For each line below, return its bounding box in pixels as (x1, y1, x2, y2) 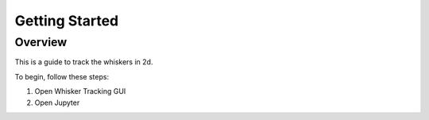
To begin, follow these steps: (14, 72, 110, 81)
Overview (14, 35, 68, 49)
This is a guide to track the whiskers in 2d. (14, 57, 153, 67)
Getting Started (14, 12, 119, 29)
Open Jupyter (34, 98, 80, 107)
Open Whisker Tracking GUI (34, 87, 126, 96)
